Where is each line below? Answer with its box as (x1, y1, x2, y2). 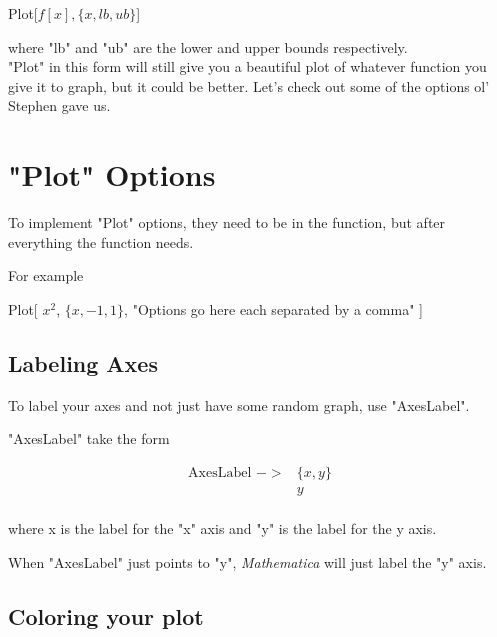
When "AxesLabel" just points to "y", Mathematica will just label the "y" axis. (8, 551, 487, 572)
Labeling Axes (8, 347, 158, 378)
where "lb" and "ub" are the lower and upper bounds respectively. (8, 36, 408, 57)
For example (8, 265, 84, 286)
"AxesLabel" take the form (8, 428, 170, 449)
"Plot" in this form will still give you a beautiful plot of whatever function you (8, 56, 487, 77)
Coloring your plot (8, 600, 204, 631)
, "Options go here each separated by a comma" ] (124, 298, 423, 319)
